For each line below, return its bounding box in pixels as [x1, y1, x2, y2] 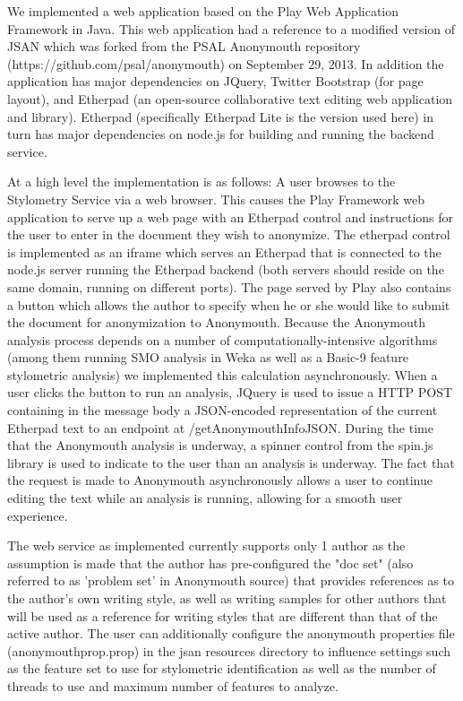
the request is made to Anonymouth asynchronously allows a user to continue [7, 471, 433, 489]
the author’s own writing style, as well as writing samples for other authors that [7, 589, 447, 607]
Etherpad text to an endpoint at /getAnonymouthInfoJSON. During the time [7, 418, 433, 437]
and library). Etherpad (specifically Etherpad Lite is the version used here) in [7, 107, 434, 125]
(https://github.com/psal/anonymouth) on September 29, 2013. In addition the [7, 54, 444, 73]
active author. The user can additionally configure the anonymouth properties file [7, 624, 455, 643]
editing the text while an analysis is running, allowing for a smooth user [7, 489, 403, 507]
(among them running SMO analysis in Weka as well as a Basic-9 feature [7, 348, 408, 367]
